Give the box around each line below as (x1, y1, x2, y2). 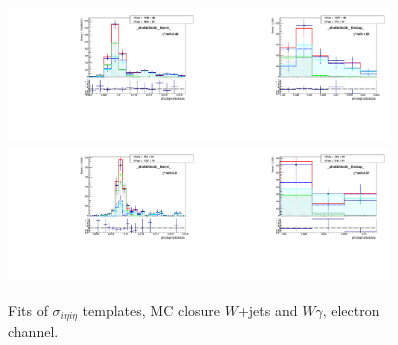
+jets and (237, 299, 298, 320)
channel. (8, 321, 59, 342)
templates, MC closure (82, 299, 221, 320)
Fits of (8, 299, 48, 320)
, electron (322, 299, 380, 320)
